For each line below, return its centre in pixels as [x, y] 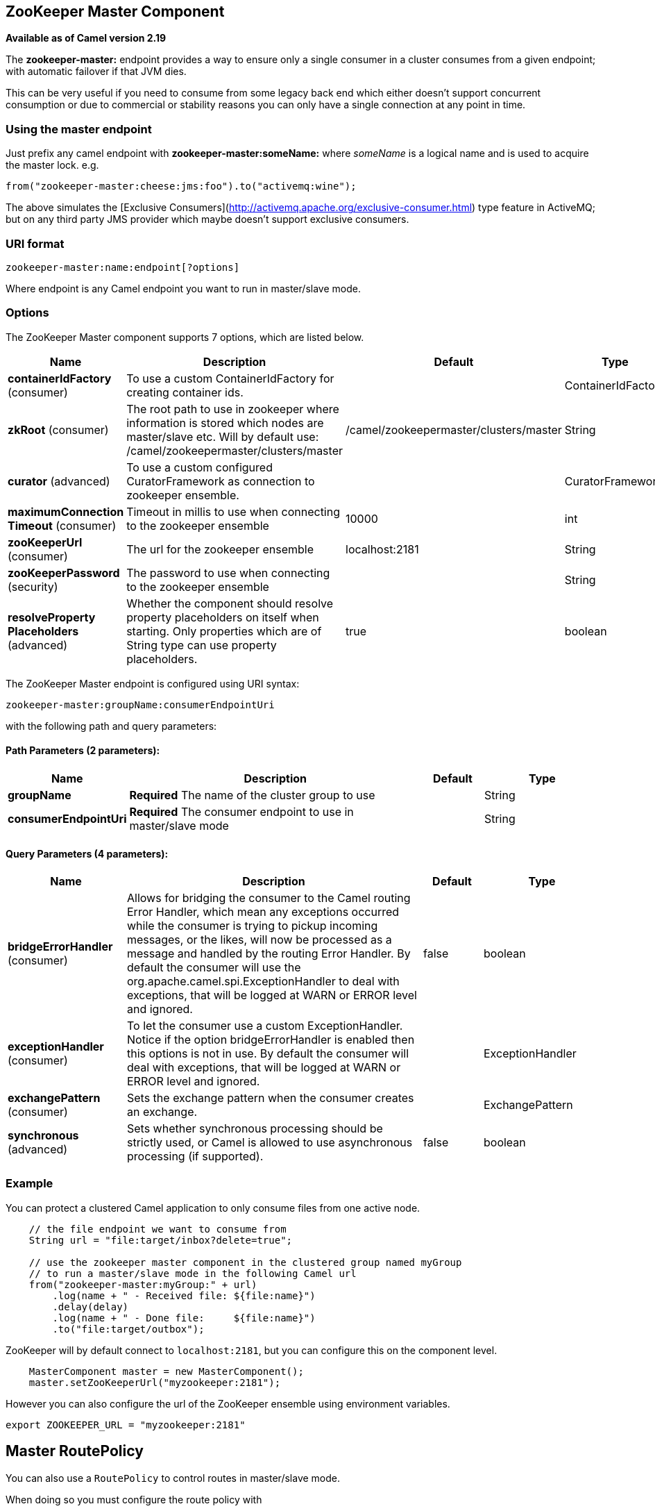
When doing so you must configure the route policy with [134, 1499]
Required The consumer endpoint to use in [241, 811]
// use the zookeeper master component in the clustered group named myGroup [245, 1262]
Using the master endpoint [79, 129]
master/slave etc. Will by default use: [223, 436]
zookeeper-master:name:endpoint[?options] [123, 267]
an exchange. [162, 1112]
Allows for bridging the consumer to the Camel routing [269, 898]
